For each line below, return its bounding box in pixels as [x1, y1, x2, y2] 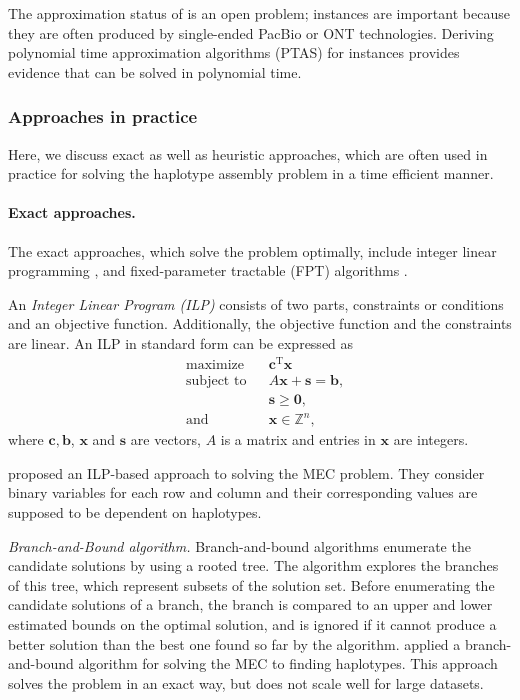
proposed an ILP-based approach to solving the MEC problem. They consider [8, 462, 485, 483]
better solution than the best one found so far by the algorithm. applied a [8, 633, 461, 654]
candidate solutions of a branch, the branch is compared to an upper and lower [8, 594, 493, 615]
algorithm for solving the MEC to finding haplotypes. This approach [78, 653, 498, 674]
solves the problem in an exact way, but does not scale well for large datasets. [8, 672, 484, 693]
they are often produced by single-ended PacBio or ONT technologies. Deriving [8, 22, 494, 43]
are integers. [393, 429, 469, 450]
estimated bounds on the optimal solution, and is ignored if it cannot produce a [8, 614, 497, 634]
